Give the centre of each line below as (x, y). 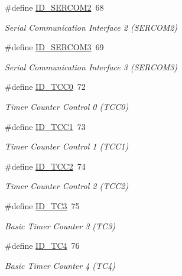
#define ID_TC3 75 (42, 205)
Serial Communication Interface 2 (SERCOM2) (91, 27)
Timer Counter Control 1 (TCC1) (67, 146)
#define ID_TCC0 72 (45, 87)
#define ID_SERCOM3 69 (54, 47)
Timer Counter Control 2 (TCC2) (67, 186)
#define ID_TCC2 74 (45, 166)
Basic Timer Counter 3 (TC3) (60, 225)
